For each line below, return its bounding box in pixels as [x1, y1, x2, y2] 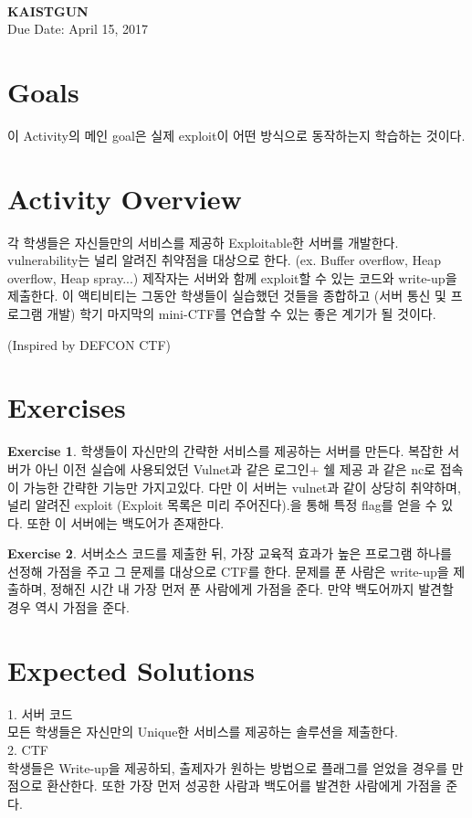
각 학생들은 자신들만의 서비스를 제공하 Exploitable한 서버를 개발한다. [7, 232, 399, 251]
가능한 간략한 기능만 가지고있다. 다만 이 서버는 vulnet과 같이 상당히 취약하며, [23, 477, 461, 496]
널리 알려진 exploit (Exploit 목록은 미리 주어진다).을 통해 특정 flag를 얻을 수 [7, 495, 437, 515]
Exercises [7, 388, 126, 426]
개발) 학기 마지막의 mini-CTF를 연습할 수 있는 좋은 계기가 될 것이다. [47, 304, 436, 323]
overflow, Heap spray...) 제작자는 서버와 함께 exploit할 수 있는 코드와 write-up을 [7, 268, 457, 287]
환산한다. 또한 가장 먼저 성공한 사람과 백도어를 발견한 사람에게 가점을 [47, 776, 442, 795]
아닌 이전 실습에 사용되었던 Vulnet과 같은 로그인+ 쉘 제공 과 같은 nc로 [35, 459, 436, 478]
